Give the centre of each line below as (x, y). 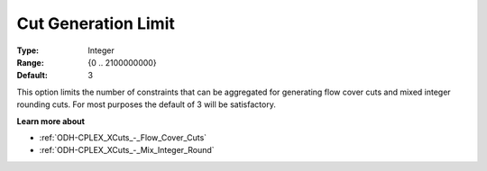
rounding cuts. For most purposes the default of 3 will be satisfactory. (147, 104)
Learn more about (51, 121)
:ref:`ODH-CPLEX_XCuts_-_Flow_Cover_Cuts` (123, 137)
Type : (28, 50)
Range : (30, 62)
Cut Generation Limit (96, 23)
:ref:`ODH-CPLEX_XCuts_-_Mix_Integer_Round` (127, 150)
